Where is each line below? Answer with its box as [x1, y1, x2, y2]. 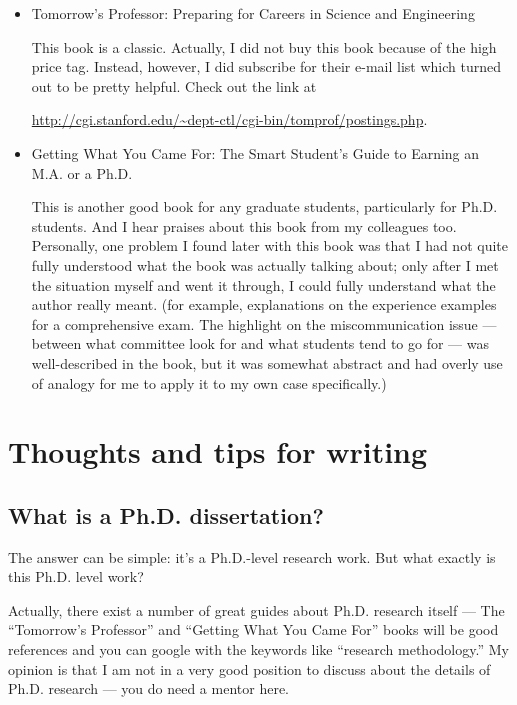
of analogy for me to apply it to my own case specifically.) [31, 372, 387, 393]
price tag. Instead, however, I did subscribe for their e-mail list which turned [31, 56, 501, 77]
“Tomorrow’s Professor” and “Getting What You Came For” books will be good [8, 619, 499, 640]
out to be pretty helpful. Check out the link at [31, 75, 317, 96]
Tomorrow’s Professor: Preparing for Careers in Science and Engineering [31, 3, 475, 23]
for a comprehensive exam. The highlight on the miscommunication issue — [31, 313, 497, 334]
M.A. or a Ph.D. [31, 162, 133, 183]
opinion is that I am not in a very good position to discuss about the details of [8, 658, 491, 679]
